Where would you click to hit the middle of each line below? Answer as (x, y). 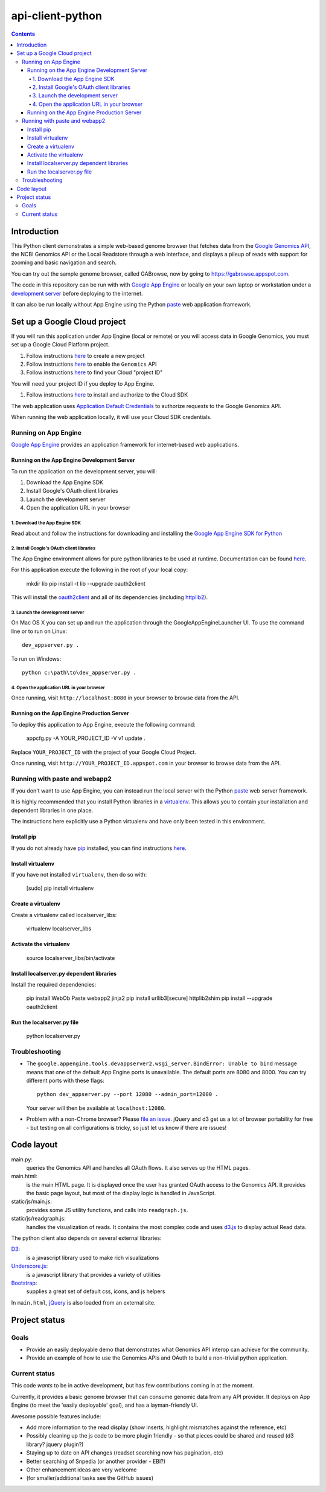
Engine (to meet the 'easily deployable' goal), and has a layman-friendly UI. (105, 1405)
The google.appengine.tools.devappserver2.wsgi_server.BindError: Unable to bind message (161, 1063)
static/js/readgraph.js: (38, 1219)
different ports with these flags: (66, 1081)
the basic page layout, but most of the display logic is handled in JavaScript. (121, 1193)
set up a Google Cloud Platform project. (60, 345)
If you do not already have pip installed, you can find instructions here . (99, 848)
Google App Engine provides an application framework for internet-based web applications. (125, 445)
